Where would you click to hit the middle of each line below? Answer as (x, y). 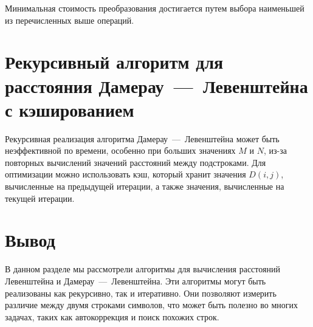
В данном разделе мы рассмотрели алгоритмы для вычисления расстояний (143, 269)
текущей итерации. (40, 198)
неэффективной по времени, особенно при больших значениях (120, 150)
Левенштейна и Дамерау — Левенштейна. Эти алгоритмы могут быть (136, 281)
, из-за (275, 150)
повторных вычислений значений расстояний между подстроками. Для (136, 162)
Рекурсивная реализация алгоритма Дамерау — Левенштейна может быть (142, 138)
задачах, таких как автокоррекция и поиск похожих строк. (112, 316)
